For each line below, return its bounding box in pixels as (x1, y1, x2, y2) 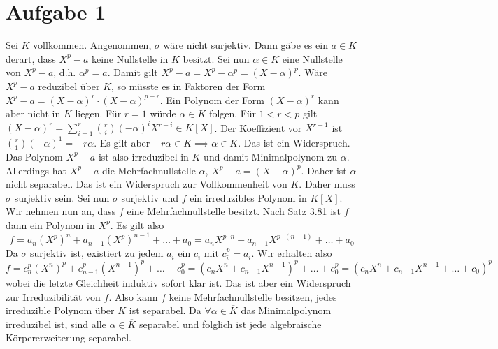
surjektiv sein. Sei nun (14, 190, 110, 205)
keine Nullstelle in (91, 51, 169, 66)
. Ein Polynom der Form (159, 92, 265, 107)
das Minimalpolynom (241, 303, 332, 318)
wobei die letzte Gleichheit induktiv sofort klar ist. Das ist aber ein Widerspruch (6, 275, 351, 290)
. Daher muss (299, 177, 355, 191)
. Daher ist (301, 163, 347, 177)
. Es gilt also (110, 217, 164, 232)
